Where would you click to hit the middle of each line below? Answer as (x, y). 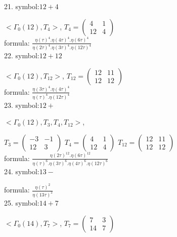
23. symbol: (22, 105)
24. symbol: (22, 171)
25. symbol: (22, 202)
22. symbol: (22, 55)
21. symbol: (22, 6)
